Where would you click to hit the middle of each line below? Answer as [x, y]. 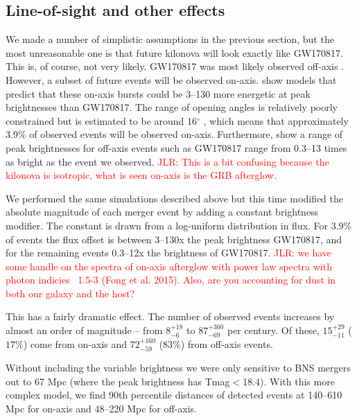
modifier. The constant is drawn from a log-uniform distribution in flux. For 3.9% [179, 225]
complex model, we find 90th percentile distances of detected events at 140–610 [174, 395]
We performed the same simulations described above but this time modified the [174, 198]
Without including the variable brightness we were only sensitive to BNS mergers [178, 368]
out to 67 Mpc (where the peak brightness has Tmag [118, 381]
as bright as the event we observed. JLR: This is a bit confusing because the [167, 161]
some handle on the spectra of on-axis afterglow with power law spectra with [169, 266]
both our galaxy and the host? [70, 293]
